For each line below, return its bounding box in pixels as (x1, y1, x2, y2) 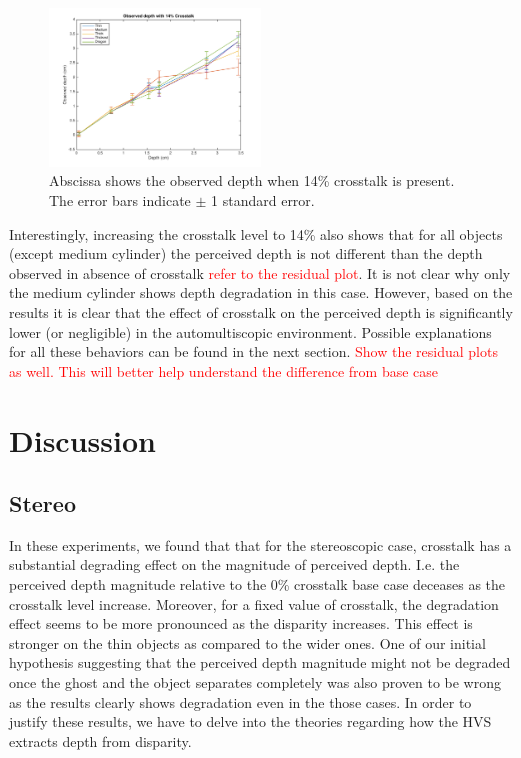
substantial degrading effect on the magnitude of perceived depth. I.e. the (9, 554, 460, 575)
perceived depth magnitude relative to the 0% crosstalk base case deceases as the (9, 574, 506, 595)
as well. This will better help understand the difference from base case (9, 360, 439, 381)
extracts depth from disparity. (9, 730, 192, 751)
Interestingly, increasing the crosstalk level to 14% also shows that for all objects (9, 223, 503, 244)
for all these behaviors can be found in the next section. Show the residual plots (9, 341, 498, 362)
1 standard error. (211, 189, 315, 210)
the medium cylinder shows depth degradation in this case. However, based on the (9, 282, 513, 303)
